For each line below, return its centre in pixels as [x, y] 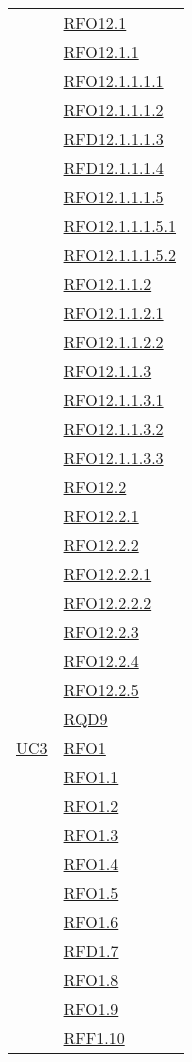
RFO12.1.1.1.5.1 [120, 225]
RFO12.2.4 [101, 660]
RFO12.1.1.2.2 [113, 341]
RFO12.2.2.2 [107, 602]
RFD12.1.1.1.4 [113, 167]
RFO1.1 [91, 776]
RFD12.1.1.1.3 [113, 138]
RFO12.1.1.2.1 [113, 312]
